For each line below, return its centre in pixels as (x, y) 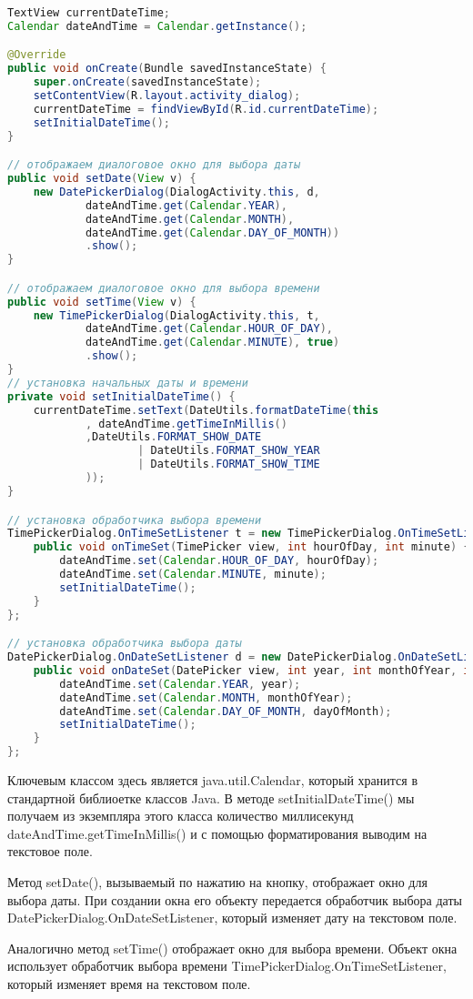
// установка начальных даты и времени (128, 383)
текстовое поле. (50, 851)
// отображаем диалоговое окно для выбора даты (154, 165)
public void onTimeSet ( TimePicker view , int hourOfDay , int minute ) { (252, 547)
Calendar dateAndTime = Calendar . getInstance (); (157, 26)
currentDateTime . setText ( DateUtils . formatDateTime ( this (206, 410)
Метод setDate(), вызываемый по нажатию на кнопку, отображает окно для (217, 882)
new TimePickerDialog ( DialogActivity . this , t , (176, 315)
